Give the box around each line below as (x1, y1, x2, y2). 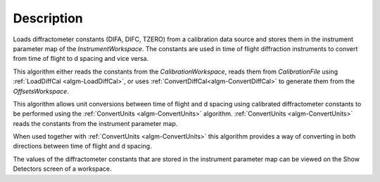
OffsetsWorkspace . (13, 87, 70, 95)
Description (13, 10, 84, 26)
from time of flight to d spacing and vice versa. (13, 55, 149, 63)
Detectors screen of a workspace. (13, 164, 112, 173)
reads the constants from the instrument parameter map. (13, 119, 178, 127)
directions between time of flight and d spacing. (13, 142, 152, 150)
